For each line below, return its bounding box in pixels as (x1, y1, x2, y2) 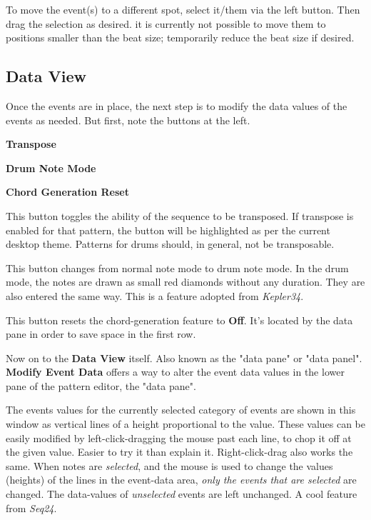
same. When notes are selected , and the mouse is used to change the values (6, 458, 333, 473)
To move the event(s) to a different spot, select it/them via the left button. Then (6, 2, 360, 16)
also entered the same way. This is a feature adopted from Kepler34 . (6, 288, 304, 303)
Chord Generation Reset (6, 184, 129, 199)
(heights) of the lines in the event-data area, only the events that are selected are (6, 472, 357, 487)
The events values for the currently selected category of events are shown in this (6, 402, 356, 417)
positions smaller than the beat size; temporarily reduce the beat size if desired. (6, 30, 355, 45)
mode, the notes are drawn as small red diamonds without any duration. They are (6, 274, 365, 289)
